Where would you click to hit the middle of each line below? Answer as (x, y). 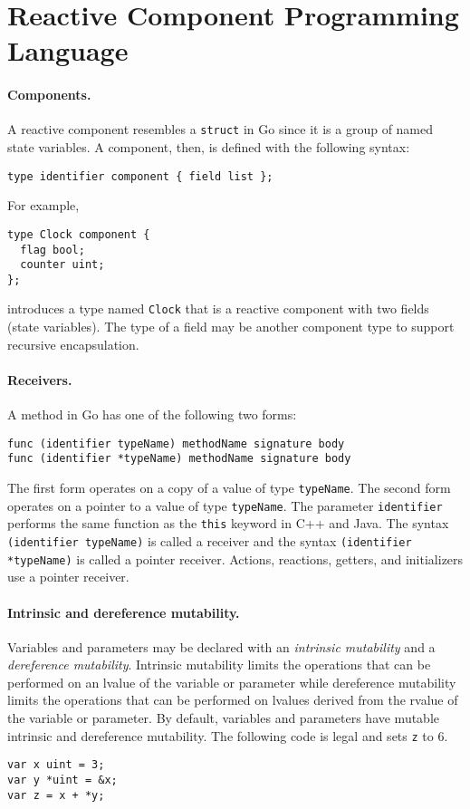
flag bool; (53, 250)
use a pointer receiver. (68, 577)
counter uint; (62, 265)
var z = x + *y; (56, 795)
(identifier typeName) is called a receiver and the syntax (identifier (210, 541)
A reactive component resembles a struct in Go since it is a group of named (221, 129)
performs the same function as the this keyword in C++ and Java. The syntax (228, 523)
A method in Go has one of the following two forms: (152, 414)
